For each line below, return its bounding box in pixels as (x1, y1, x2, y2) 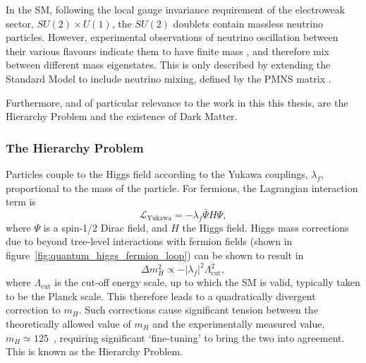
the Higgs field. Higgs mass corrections (182, 220, 349, 234)
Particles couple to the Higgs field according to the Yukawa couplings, (6, 166, 308, 181)
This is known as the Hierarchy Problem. (6, 344, 183, 359)
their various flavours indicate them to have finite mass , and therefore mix (6, 43, 329, 58)
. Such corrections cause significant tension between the (78, 302, 318, 317)
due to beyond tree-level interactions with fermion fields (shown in (6, 234, 293, 249)
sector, (6, 16, 34, 30)
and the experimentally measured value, (152, 316, 325, 331)
